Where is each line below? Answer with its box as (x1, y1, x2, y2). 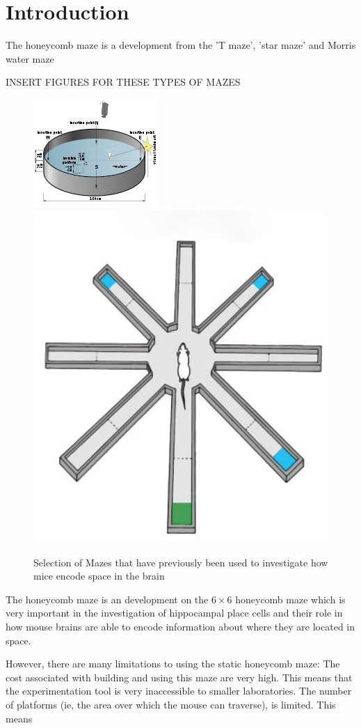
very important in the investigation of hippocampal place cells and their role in (6, 605, 343, 620)
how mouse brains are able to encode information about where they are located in (6, 619, 355, 634)
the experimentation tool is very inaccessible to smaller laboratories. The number (6, 683, 352, 698)
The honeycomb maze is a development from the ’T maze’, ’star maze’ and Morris (6, 38, 356, 52)
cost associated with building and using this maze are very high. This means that (6, 669, 353, 684)
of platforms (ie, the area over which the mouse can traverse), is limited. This (6, 697, 336, 711)
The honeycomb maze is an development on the (6, 591, 209, 606)
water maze (6, 51, 54, 65)
